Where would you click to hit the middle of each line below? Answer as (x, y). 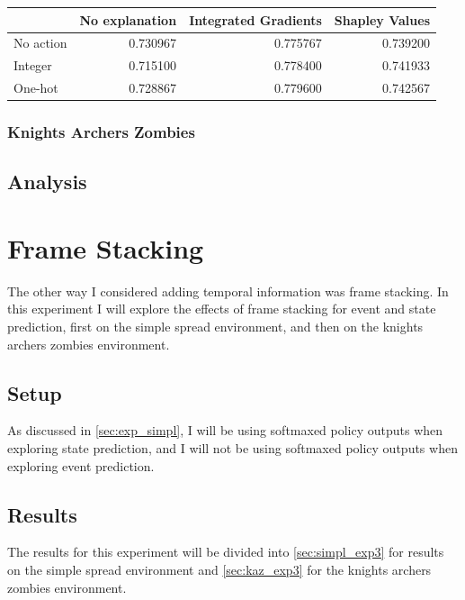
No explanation (128, 19)
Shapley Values (382, 19)
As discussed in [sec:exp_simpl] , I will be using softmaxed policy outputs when (225, 430)
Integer (33, 65)
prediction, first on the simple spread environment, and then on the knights (215, 327)
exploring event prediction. (81, 465)
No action (40, 43)
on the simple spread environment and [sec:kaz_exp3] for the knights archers (219, 570)
